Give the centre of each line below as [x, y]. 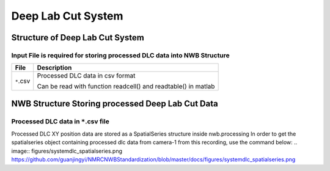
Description [54, 68]
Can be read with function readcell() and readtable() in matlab [126, 87]
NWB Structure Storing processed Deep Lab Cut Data [115, 104]
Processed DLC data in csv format [86, 76]
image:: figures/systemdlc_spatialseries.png [67, 151]
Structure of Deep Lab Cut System [78, 38]
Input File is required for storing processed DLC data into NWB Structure [121, 55]
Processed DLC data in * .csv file [60, 121]
